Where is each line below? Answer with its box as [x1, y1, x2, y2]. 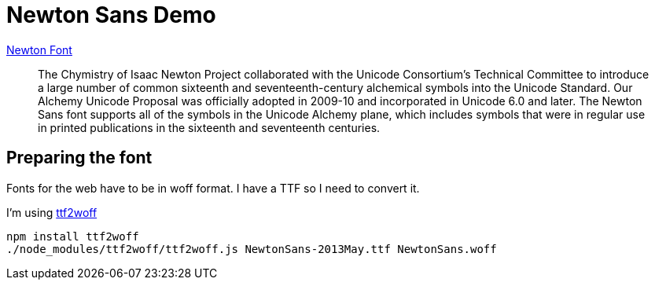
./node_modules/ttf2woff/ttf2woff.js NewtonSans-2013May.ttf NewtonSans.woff [6, 242, 497, 255]
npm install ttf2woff [6, 229, 139, 243]
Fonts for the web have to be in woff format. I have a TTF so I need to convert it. [6, 181, 420, 195]
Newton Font [6, 42, 72, 57]
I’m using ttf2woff [6, 205, 98, 219]
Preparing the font [6, 148, 153, 168]
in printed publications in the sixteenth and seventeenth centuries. [38, 120, 381, 134]
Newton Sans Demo [6, 2, 216, 28]
